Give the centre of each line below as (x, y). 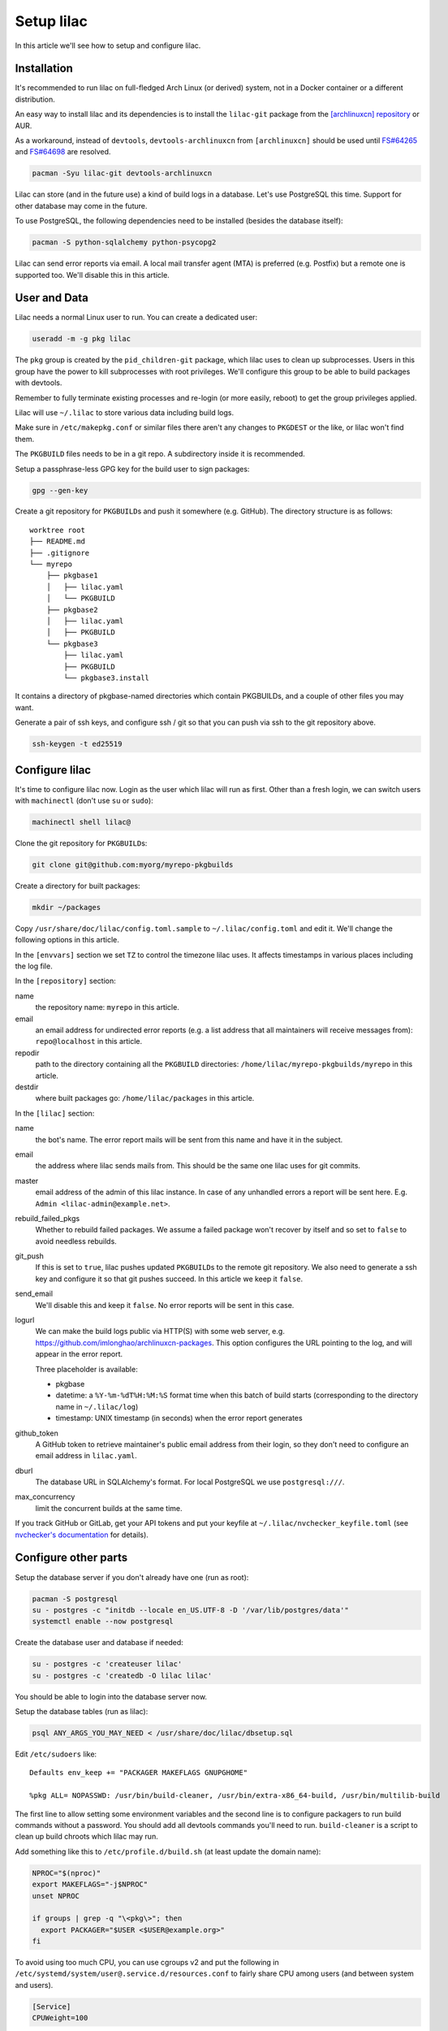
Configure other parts (71, 1558)
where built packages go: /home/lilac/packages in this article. (145, 1098)
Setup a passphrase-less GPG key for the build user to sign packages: (132, 469)
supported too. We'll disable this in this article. (92, 275)
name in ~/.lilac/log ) (97, 1406)
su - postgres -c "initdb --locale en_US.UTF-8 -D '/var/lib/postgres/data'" (190, 1610)
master (27, 1180)
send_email (34, 1294)
